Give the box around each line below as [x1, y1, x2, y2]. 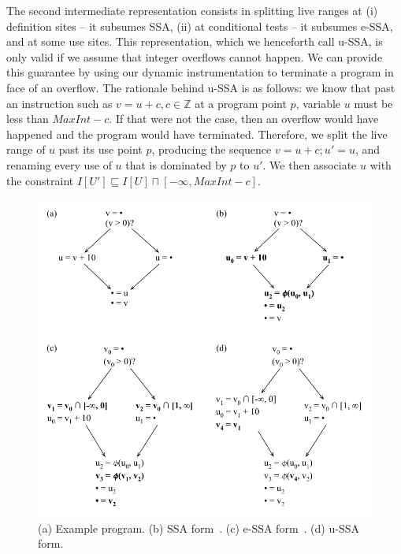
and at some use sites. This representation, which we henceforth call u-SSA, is [6, 33, 383, 50]
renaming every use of [6, 156, 112, 173]
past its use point [58, 141, 143, 158]
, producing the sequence [151, 141, 272, 158]
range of [6, 141, 46, 158]
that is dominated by [125, 156, 227, 173]
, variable [295, 95, 341, 111]
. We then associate [262, 156, 357, 173]
